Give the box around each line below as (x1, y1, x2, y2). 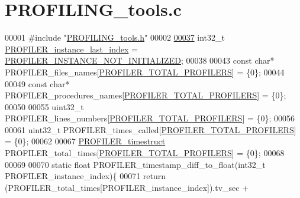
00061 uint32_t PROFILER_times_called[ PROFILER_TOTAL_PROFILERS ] (5, 123, 296, 136)
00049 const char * (5, 77, 70, 90)
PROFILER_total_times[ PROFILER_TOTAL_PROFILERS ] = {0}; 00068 (5, 147, 285, 159)
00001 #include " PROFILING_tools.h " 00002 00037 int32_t (5, 31, 225, 44)
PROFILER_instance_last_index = (5, 42, 138, 55)
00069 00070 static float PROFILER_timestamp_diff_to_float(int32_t (5, 158, 266, 170)
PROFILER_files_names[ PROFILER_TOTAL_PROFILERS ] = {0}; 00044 (5, 65, 285, 78)
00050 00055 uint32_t (5, 100, 84, 113)
